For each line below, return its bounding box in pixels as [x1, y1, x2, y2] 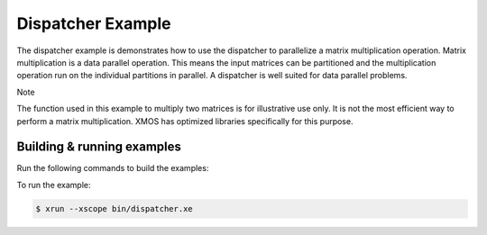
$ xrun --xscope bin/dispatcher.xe [35, 203, 193, 213]
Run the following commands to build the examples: [16, 163, 209, 174]
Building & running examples [16, 140, 182, 155]
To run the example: [16, 179, 91, 190]
